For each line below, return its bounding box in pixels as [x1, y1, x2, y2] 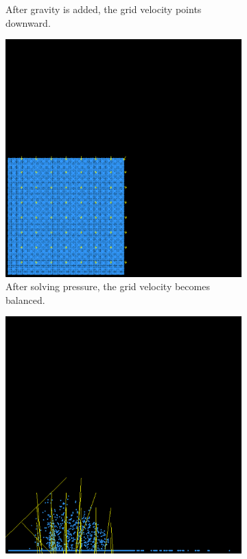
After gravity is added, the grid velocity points [5, 2, 202, 16]
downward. [5, 15, 51, 30]
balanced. [5, 292, 45, 307]
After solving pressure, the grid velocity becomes [5, 279, 210, 294]
